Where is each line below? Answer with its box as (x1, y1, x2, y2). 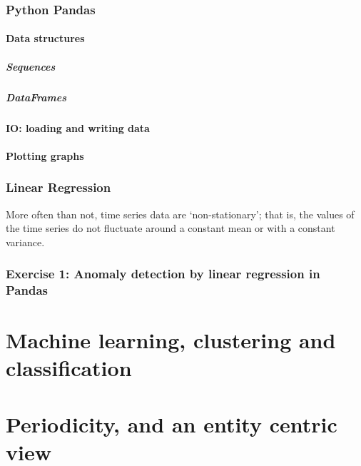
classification (6, 353, 132, 383)
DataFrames (6, 89, 67, 104)
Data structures (6, 31, 85, 46)
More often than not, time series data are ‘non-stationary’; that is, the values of (6, 206, 355, 221)
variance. (6, 234, 45, 249)
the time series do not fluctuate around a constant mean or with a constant (6, 221, 335, 235)
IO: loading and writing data (6, 120, 150, 135)
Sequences (6, 59, 56, 74)
